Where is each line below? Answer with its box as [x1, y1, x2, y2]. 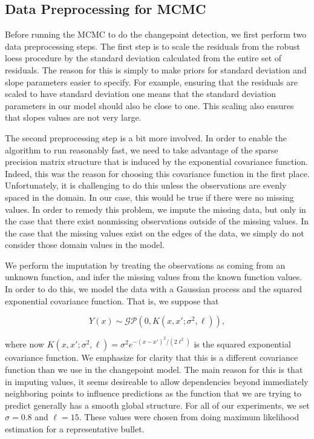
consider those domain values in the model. [5, 238, 165, 251]
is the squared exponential [194, 338, 291, 350]
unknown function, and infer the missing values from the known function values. [5, 270, 303, 283]
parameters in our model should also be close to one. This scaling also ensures [5, 99, 294, 112]
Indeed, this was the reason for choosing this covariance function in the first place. [5, 167, 310, 179]
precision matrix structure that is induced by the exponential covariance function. [5, 155, 308, 168]
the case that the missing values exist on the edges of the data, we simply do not [5, 226, 304, 239]
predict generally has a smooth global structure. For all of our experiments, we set [5, 398, 310, 411]
